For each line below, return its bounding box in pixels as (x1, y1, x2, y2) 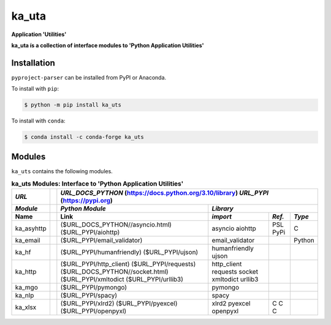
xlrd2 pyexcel (211, 299, 251, 308)
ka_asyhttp (15, 224, 47, 233)
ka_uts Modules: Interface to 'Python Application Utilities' (11, 179, 184, 188)
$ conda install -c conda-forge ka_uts (24, 133, 144, 141)
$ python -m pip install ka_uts (24, 102, 122, 108)
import (211, 212, 232, 221)
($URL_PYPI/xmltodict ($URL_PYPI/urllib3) (60, 275, 184, 284)
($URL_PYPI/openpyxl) (60, 307, 127, 315)
